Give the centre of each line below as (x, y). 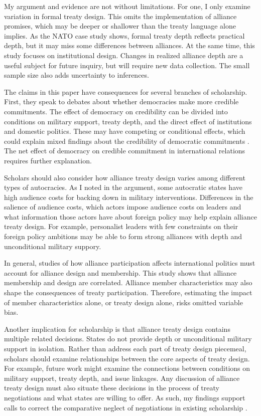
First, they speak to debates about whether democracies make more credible (121, 101)
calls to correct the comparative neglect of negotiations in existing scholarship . (126, 407)
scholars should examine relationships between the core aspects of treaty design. (127, 358)
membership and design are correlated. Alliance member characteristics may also (128, 282)
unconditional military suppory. (53, 246)
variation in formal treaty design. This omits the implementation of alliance (120, 16)
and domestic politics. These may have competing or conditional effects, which (125, 131)
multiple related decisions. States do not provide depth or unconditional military (128, 339)
